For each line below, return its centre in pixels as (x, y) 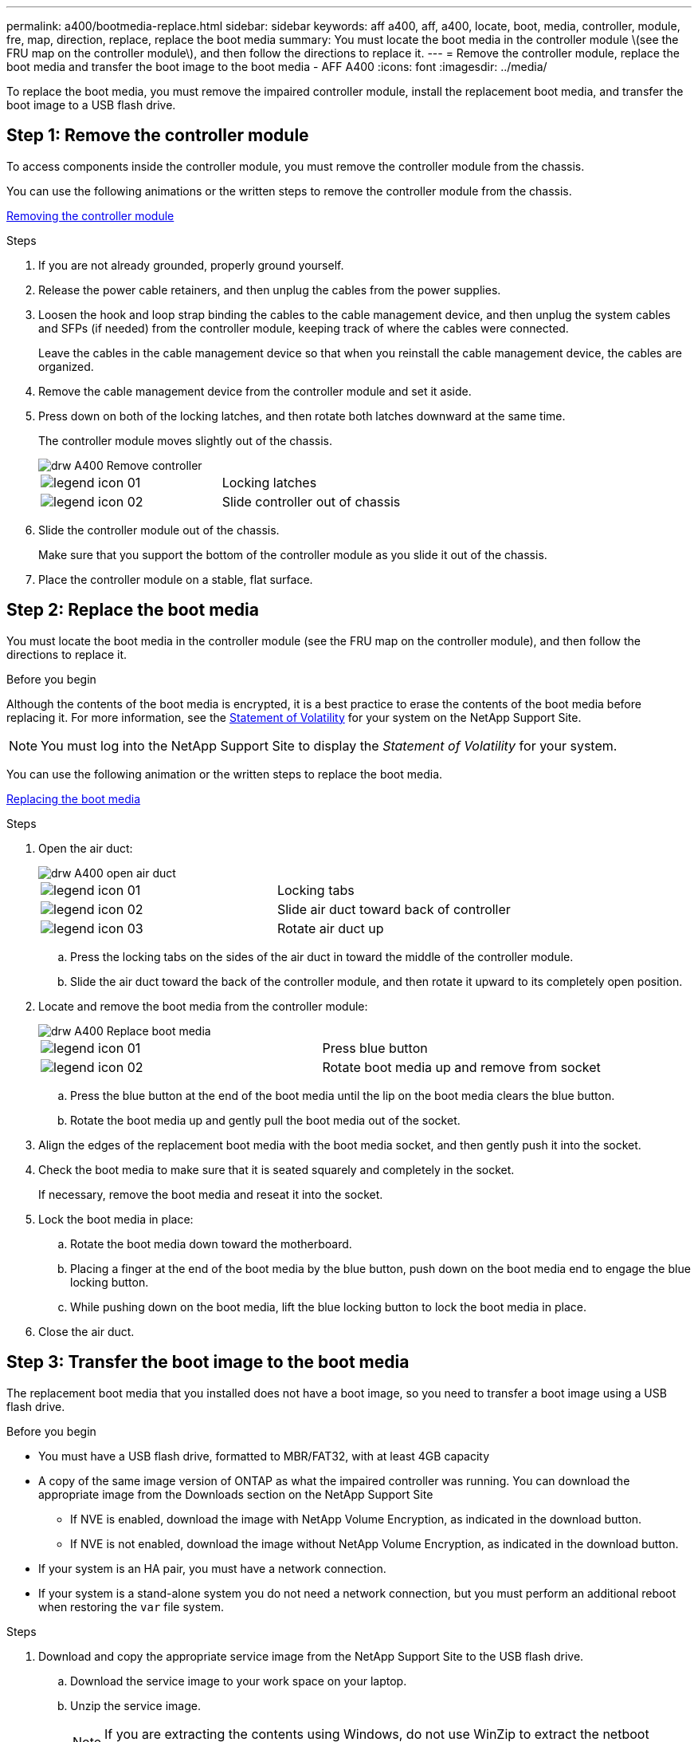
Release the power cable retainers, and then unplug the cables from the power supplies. (270, 290)
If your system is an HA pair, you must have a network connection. (212, 1568)
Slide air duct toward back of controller (394, 909)
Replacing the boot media (74, 798)
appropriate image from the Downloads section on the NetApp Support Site (236, 1494)
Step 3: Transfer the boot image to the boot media (208, 1362)
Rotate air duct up (330, 928)
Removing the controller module (90, 215)
